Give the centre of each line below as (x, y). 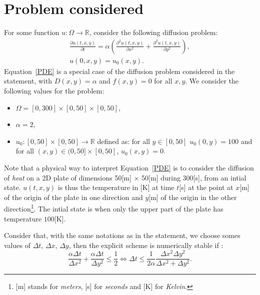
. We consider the (212, 81)
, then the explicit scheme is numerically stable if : (146, 245)
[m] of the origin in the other (193, 197)
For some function (32, 32)
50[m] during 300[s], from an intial (194, 177)
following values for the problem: (54, 90)
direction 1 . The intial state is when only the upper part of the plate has (114, 208)
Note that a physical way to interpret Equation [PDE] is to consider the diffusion (129, 167)
